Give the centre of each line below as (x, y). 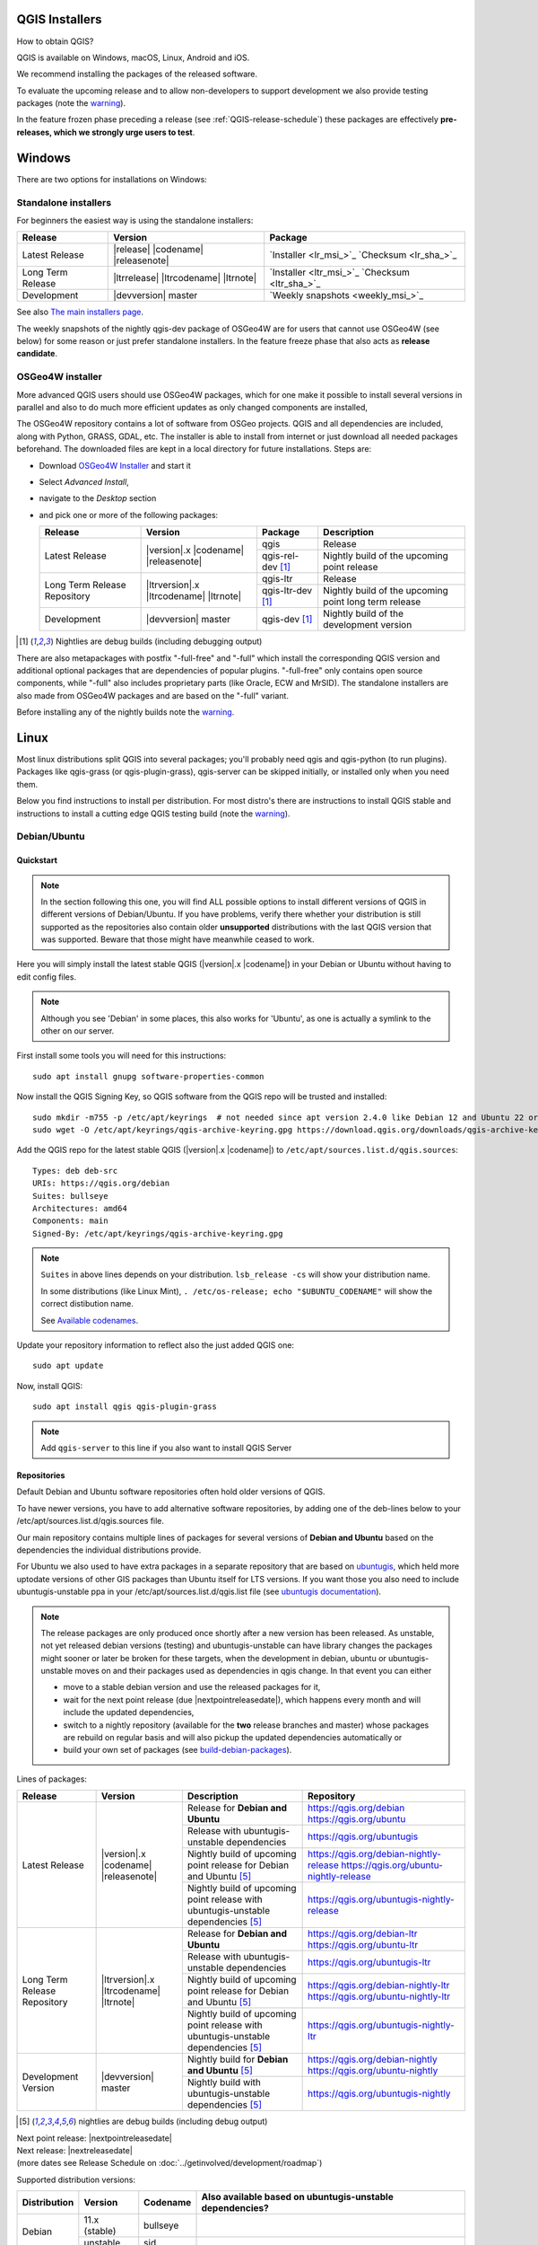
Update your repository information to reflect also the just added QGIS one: (156, 1345)
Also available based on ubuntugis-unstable (297, 2197)
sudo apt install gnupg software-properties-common (148, 1076)
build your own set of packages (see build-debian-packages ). (178, 1750)
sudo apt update (68, 1366)
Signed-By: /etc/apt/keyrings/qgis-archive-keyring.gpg (158, 1233)
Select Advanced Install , (84, 481)
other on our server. (78, 1031)
